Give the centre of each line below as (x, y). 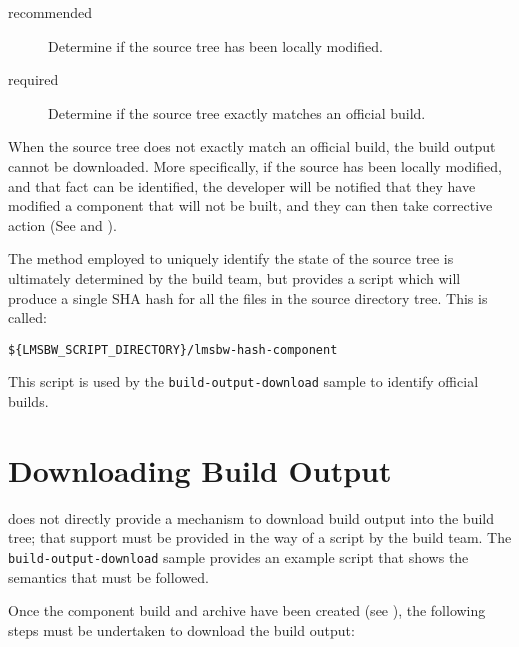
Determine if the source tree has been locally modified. (215, 45)
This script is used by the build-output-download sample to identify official (243, 381)
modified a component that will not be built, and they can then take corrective (250, 205)
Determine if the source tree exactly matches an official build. (237, 112)
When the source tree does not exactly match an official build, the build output (252, 146)
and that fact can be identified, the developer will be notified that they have (242, 185)
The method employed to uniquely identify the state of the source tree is (231, 258)
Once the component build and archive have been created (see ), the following (247, 610)
